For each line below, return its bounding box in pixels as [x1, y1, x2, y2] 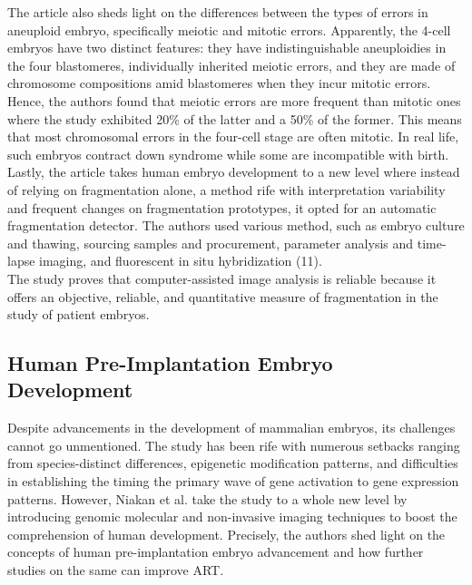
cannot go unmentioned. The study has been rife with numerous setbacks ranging [7, 435, 460, 454]
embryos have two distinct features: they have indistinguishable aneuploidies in [7, 38, 447, 57]
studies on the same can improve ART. [7, 561, 224, 580]
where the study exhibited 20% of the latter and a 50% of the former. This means [7, 109, 462, 128]
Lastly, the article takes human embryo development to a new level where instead [7, 162, 460, 181]
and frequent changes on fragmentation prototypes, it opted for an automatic [7, 198, 437, 217]
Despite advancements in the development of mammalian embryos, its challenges [7, 418, 456, 437]
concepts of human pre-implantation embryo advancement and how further [7, 542, 424, 561]
